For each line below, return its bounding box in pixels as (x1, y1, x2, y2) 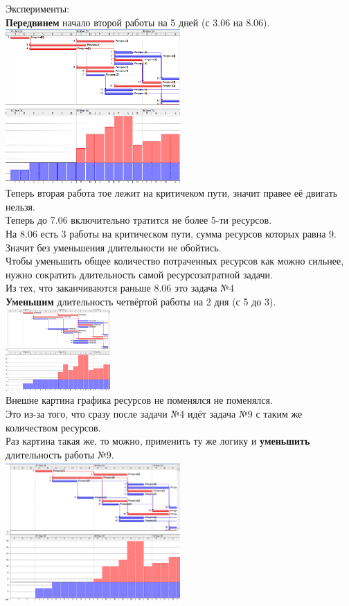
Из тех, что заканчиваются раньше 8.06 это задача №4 (6, 280, 234, 295)
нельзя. (6, 199, 35, 213)
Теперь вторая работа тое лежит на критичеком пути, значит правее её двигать (6, 186, 338, 200)
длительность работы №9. (6, 447, 114, 461)
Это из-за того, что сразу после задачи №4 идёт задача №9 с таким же (6, 407, 303, 421)
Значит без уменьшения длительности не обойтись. (6, 240, 222, 254)
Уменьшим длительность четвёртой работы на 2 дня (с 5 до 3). (6, 294, 276, 309)
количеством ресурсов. (6, 420, 101, 434)
